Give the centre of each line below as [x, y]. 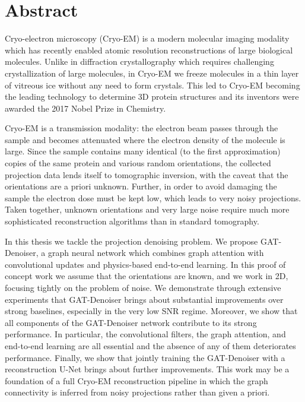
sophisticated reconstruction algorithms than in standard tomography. [132, 221]
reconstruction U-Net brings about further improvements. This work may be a [147, 369]
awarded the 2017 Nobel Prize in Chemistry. [85, 108]
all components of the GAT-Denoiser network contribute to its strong [131, 322]
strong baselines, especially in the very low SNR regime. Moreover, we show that [151, 311]
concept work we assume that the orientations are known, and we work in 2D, [147, 276]
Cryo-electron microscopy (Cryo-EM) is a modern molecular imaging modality [147, 38]
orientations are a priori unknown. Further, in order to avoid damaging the [141, 186]
